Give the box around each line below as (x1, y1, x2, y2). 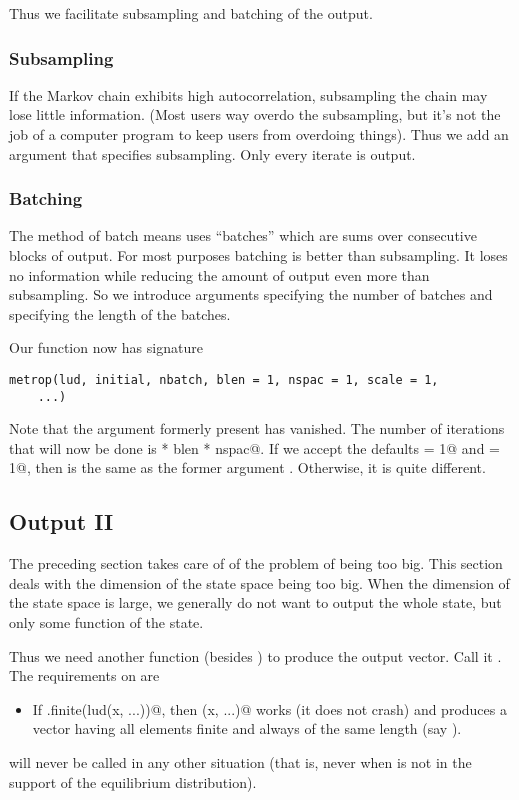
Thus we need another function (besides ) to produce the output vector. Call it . (9, 645, 502, 666)
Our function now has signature (9, 337, 203, 358)
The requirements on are (9, 665, 160, 686)
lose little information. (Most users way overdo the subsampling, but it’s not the (9, 104, 501, 125)
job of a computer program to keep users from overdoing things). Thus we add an (9, 124, 509, 144)
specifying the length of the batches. (9, 303, 231, 324)
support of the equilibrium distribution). (9, 771, 257, 792)
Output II (9, 506, 114, 537)
